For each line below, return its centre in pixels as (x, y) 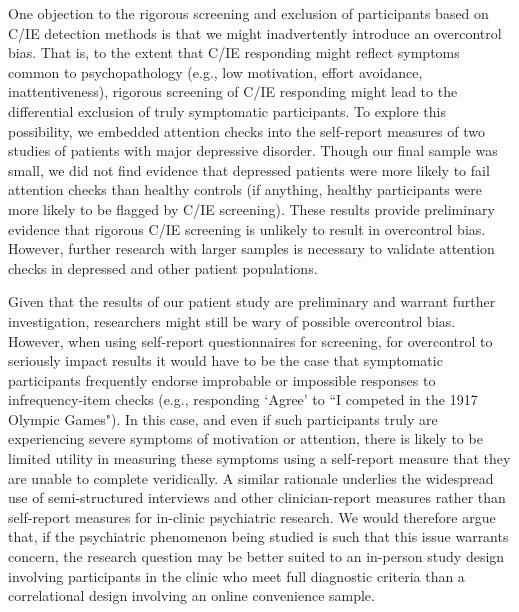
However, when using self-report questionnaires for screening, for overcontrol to (250, 340)
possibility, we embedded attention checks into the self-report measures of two (246, 130)
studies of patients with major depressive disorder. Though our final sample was (253, 150)
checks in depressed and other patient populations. (163, 267)
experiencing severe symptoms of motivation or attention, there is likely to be (245, 438)
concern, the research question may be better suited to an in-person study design (256, 556)
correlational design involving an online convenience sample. (191, 595)
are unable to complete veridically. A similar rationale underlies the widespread (251, 477)
